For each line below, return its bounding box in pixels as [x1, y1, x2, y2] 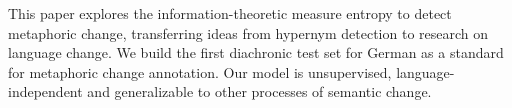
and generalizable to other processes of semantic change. [87, 81, 432, 102]
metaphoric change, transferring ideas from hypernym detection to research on [8, 22, 489, 43]
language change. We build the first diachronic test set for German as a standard [8, 42, 504, 63]
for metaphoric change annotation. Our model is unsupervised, [8, 61, 392, 82]
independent [8, 81, 83, 102]
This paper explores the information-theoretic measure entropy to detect [8, 3, 452, 23]
